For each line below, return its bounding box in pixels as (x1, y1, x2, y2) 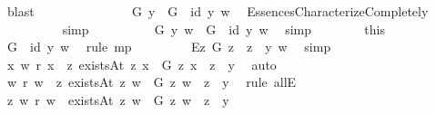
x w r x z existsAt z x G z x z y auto (6, 54, 277, 73)
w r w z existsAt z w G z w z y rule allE (6, 72, 297, 91)
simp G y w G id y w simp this (62, 19, 385, 38)
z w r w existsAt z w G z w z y (6, 90, 229, 109)
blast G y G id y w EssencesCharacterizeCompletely (6, 2, 429, 20)
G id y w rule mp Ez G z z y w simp (6, 37, 331, 56)
